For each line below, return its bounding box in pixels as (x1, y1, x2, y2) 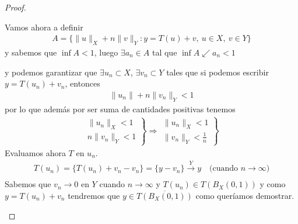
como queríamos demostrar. (195, 189, 295, 201)
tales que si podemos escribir (166, 66, 269, 78)
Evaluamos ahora (5, 146, 66, 158)
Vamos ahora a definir (5, 20, 83, 33)
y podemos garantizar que (5, 66, 97, 78)
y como (260, 178, 286, 190)
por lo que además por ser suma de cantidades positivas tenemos (5, 102, 236, 115)
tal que (152, 46, 177, 58)
